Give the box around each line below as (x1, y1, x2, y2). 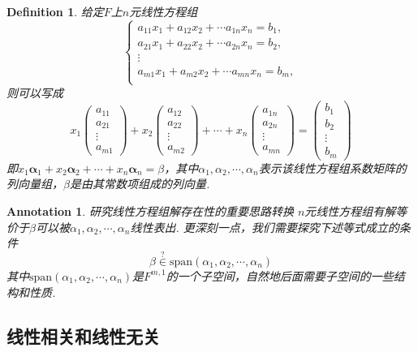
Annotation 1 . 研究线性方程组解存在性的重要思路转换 (6, 202, 294, 219)
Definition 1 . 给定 (6, 3, 104, 19)
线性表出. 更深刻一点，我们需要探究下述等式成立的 (130, 218, 399, 235)
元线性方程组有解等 (304, 202, 407, 219)
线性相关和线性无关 (6, 323, 160, 348)
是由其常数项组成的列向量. (69, 175, 210, 192)
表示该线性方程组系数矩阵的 (258, 159, 407, 176)
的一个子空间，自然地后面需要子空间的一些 (166, 267, 394, 284)
